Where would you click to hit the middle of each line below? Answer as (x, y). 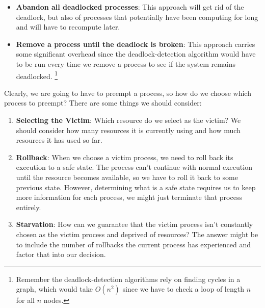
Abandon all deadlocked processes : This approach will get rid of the (130, 7)
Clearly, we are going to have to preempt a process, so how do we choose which (128, 93)
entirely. (29, 207)
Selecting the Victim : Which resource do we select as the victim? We (128, 120)
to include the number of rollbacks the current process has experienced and (134, 244)
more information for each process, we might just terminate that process (129, 197)
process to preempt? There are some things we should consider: (103, 103)
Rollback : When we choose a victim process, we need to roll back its (125, 157)
